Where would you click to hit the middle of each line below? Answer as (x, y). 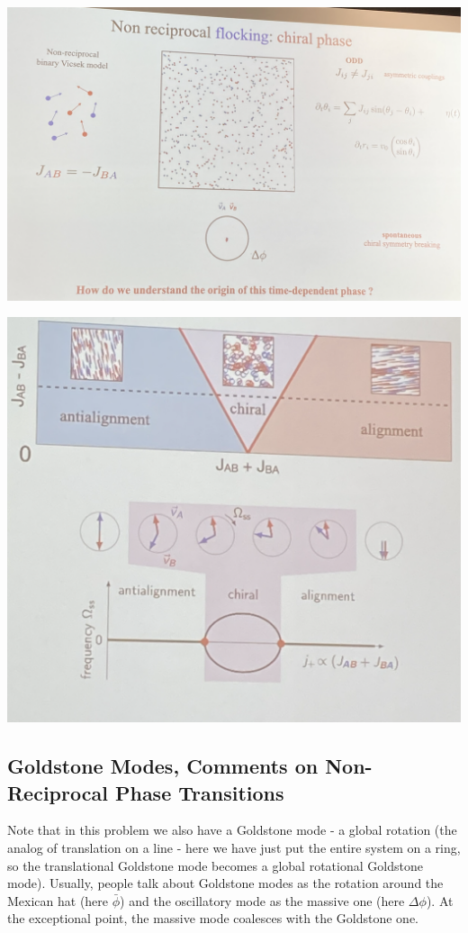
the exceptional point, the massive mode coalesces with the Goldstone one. (213, 918)
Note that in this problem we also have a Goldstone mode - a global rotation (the (232, 830)
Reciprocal (58, 792)
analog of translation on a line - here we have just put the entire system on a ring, (234, 848)
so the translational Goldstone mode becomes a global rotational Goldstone (215, 865)
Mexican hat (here (58, 900)
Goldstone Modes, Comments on (163, 766)
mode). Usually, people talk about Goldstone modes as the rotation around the (225, 883)
